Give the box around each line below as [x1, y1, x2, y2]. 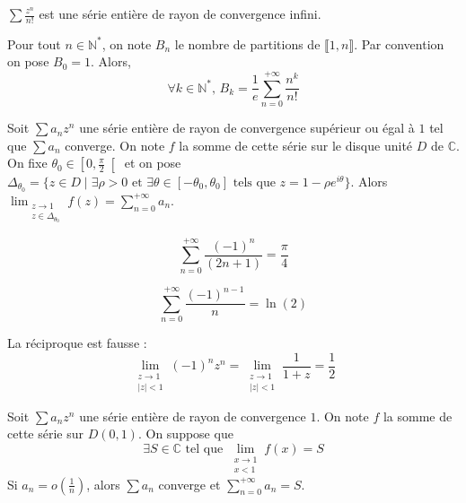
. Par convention [354, 34, 444, 53]
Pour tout [7, 34, 61, 53]
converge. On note [65, 135, 165, 154]
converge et [158, 474, 221, 493]
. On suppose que [137, 424, 233, 443]
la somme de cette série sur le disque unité [179, 135, 413, 154]
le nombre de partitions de [174, 34, 321, 53]
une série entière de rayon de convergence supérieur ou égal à [79, 118, 415, 137]
